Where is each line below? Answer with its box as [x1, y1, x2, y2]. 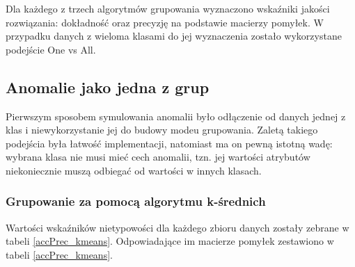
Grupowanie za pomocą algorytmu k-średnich [6, 193, 266, 210]
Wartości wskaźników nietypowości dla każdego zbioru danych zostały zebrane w [6, 220, 349, 234]
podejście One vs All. [6, 42, 96, 56]
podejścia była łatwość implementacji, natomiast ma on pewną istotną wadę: [6, 136, 333, 150]
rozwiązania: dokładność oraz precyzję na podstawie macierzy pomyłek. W [6, 15, 324, 29]
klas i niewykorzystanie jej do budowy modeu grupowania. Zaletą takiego [6, 122, 318, 137]
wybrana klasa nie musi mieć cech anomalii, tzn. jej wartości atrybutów [6, 149, 310, 164]
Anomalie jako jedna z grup [6, 76, 210, 97]
